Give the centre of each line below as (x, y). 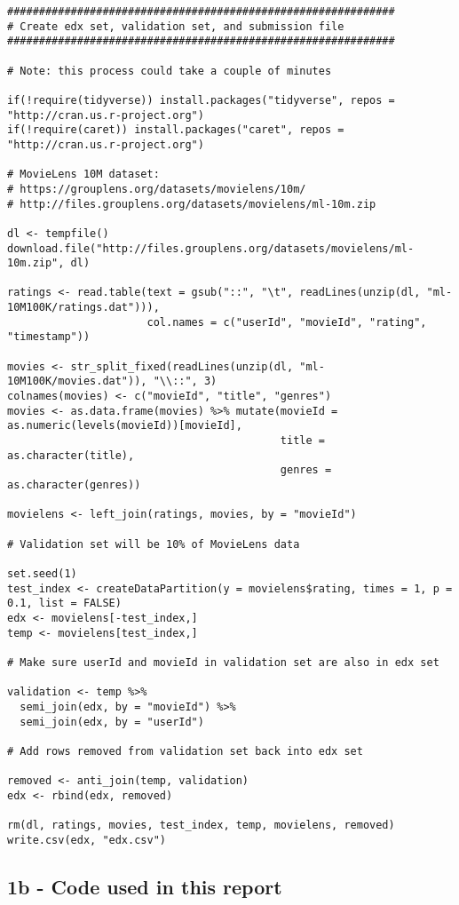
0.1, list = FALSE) (64, 603)
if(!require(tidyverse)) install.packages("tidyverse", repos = (201, 100)
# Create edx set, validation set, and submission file (176, 26)
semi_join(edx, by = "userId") (112, 722)
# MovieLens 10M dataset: (83, 175)
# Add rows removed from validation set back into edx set (185, 751)
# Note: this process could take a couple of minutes (170, 71)
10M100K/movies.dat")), (77, 381)
